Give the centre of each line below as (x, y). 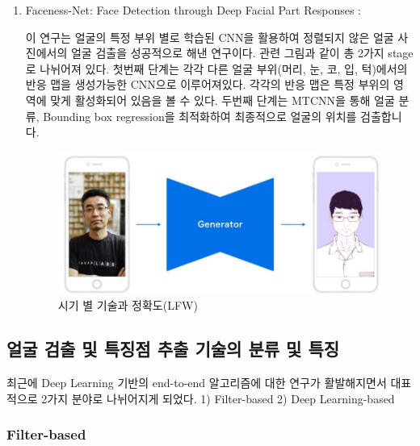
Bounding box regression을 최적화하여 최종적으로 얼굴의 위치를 (200, 116)
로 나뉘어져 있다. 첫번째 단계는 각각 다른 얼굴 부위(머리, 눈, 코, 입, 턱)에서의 (216, 68)
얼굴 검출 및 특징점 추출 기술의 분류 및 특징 (173, 349)
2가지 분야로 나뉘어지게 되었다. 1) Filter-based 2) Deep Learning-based (218, 398)
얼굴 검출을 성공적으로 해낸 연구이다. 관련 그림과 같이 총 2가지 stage (242, 53)
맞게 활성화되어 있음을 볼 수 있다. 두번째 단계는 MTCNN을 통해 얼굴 (223, 100)
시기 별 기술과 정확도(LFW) (128, 305)
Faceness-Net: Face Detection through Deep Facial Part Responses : (193, 10)
